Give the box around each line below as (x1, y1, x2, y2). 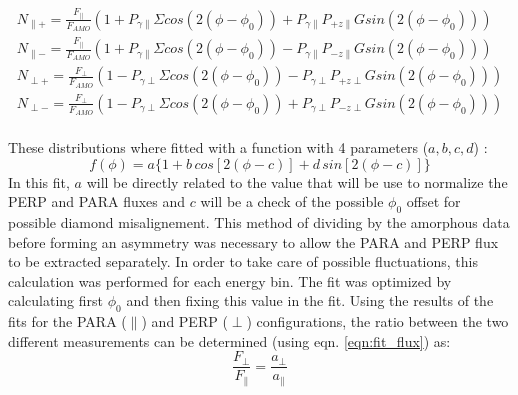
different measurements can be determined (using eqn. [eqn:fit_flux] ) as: (8, 330, 451, 351)
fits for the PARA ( (8, 311, 127, 332)
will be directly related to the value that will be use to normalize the (86, 171, 508, 192)
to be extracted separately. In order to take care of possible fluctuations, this (8, 251, 478, 272)
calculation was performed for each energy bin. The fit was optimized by (8, 270, 452, 291)
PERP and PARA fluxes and (8, 191, 186, 212)
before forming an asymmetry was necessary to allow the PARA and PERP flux (8, 231, 499, 252)
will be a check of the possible (200, 191, 384, 212)
